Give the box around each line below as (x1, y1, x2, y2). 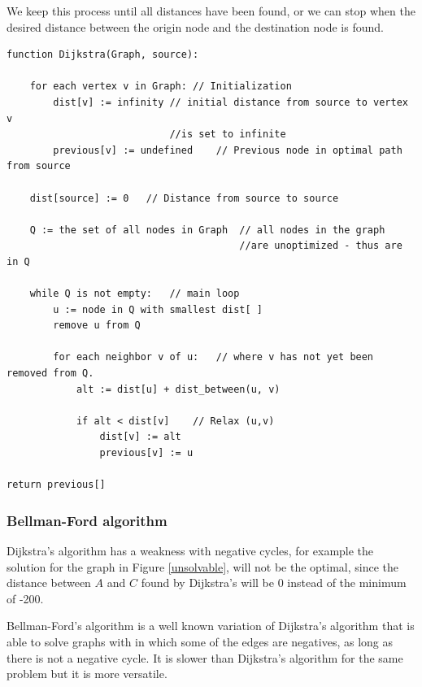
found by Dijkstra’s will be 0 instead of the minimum (141, 574, 407, 591)
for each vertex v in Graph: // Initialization (29, 80, 292, 93)
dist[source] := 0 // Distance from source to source (29, 192, 339, 204)
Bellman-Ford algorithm (7, 510, 167, 530)
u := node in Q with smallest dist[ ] (53, 303, 263, 315)
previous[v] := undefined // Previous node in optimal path (53, 144, 402, 156)
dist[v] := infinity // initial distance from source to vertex (53, 96, 408, 108)
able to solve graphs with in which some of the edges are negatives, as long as (7, 633, 393, 650)
